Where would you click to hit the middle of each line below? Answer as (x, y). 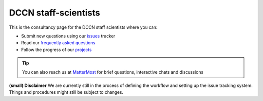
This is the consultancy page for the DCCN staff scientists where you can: (83, 27)
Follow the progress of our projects (56, 50)
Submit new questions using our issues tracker (68, 36)
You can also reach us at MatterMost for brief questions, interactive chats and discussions (113, 72)
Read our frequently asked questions (58, 43)
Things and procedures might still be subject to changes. (66, 92)
